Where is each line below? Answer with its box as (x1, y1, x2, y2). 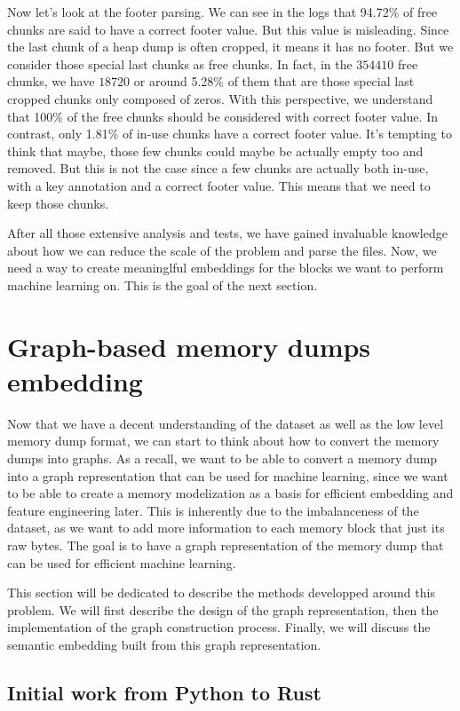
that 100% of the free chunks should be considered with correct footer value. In (7, 107, 438, 125)
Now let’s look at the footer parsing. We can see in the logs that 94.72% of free (7, 3, 438, 20)
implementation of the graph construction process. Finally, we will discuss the (7, 618, 431, 636)
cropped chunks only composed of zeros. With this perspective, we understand (7, 89, 433, 107)
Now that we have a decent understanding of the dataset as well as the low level (7, 414, 444, 432)
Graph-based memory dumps (7, 328, 371, 364)
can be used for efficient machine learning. (7, 553, 236, 572)
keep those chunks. (7, 194, 109, 212)
